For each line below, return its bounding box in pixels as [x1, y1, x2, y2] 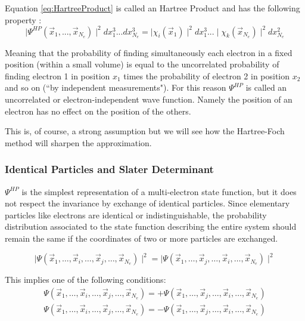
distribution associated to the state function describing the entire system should [5, 220, 297, 233]
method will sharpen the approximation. [5, 136, 152, 149]
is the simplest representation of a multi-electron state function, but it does [21, 185, 297, 197]
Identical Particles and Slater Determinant [5, 162, 214, 177]
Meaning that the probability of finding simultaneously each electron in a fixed [5, 46, 292, 58]
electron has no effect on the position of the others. [5, 104, 191, 117]
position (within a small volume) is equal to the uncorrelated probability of [5, 58, 279, 70]
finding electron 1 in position [5, 69, 110, 82]
